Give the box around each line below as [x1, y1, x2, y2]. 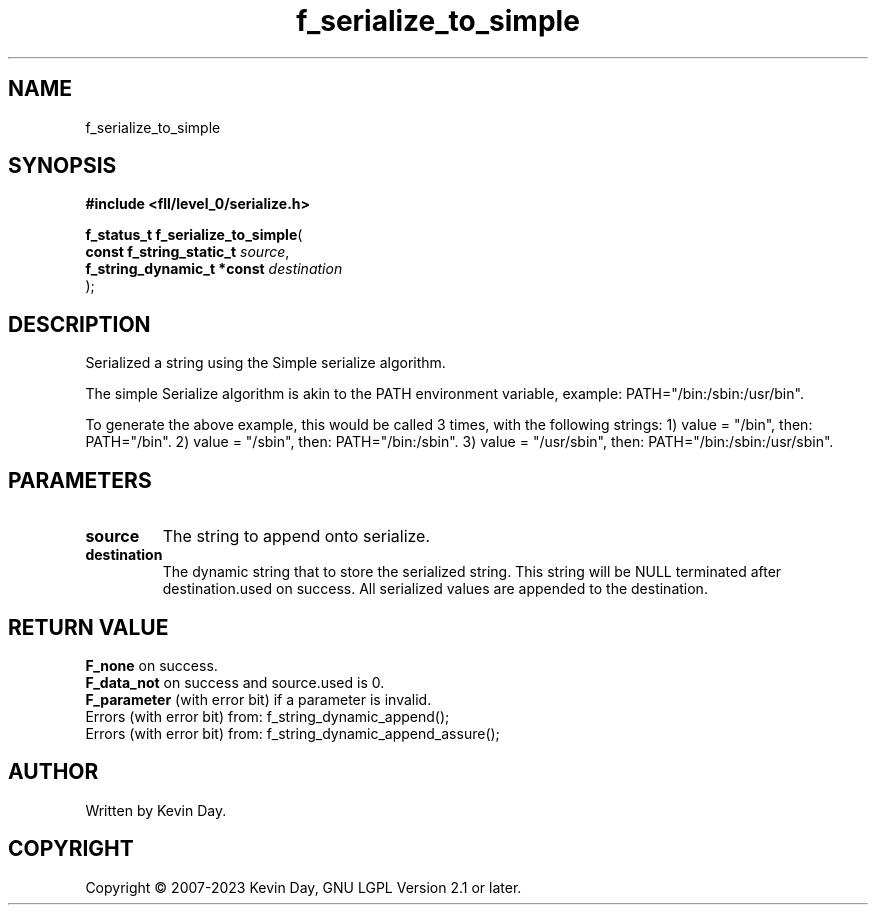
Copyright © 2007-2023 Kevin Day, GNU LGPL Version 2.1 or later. [85, 878, 522, 896]
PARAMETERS [8, 467, 152, 493]
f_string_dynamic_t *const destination [85, 260, 343, 278]
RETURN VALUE [8, 614, 169, 640]
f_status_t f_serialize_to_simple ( [85, 226, 303, 244]
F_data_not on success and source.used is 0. [85, 673, 385, 691]
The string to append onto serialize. [162, 526, 431, 547]
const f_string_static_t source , [85, 243, 290, 261]
